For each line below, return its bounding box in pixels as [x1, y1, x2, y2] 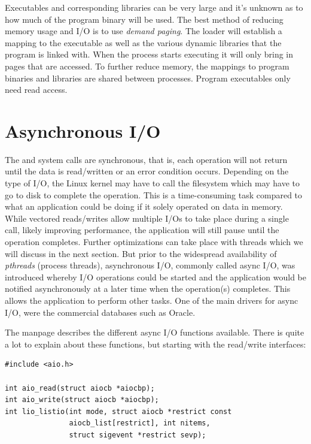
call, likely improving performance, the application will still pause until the [5, 223, 279, 236]
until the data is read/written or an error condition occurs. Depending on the [5, 165, 289, 177]
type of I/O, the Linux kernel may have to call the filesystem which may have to [5, 177, 300, 189]
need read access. [5, 83, 68, 96]
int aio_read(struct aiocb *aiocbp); [5, 383, 155, 392]
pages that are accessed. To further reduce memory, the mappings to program [5, 59, 289, 72]
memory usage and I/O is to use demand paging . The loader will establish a [5, 25, 282, 37]
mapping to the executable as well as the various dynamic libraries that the [5, 36, 282, 49]
